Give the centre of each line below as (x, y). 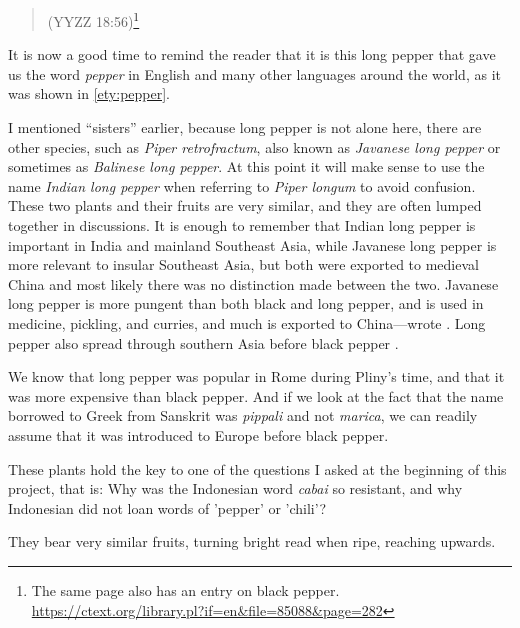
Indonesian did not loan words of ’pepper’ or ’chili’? (167, 507)
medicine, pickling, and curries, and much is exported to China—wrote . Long (247, 322)
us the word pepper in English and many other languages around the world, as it (254, 73)
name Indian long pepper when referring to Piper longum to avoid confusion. (242, 185)
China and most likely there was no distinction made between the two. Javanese (253, 283)
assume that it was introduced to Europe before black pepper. (198, 434)
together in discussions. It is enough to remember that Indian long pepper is (242, 225)
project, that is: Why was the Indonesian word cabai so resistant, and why (235, 488)
